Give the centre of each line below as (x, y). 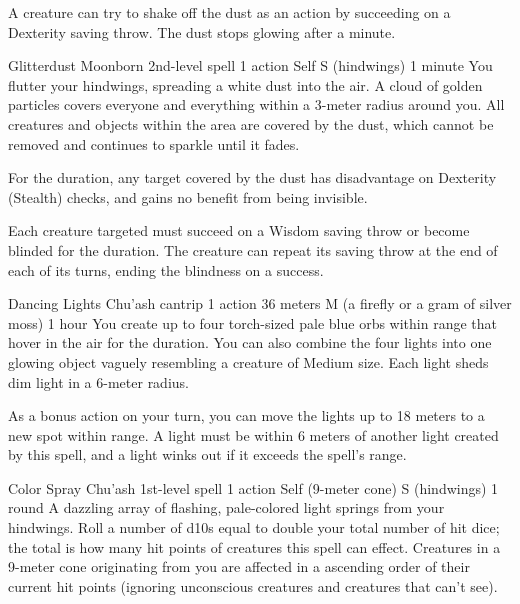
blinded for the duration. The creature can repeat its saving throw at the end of (253, 249)
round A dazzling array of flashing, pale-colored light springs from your (226, 507)
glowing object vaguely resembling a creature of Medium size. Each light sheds (248, 361)
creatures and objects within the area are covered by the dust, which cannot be (251, 123)
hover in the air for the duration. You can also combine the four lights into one (250, 342)
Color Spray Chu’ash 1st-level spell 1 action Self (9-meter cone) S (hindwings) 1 (253, 487)
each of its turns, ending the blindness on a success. (166, 269)
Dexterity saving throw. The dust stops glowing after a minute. (202, 31)
